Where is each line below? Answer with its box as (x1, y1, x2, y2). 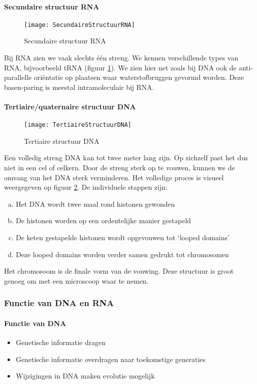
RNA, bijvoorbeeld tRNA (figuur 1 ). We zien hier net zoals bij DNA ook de (4, 62, 236, 72)
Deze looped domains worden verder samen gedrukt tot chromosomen (15, 249, 229, 259)
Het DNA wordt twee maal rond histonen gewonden (15, 198, 175, 209)
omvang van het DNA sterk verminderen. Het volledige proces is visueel (4, 172, 224, 182)
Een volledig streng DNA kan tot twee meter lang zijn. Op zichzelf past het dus (4, 152, 248, 163)
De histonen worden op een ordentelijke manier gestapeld (15, 215, 191, 226)
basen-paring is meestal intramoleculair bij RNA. (4, 81, 154, 92)
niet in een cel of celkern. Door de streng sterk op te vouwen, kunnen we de (4, 162, 235, 173)
